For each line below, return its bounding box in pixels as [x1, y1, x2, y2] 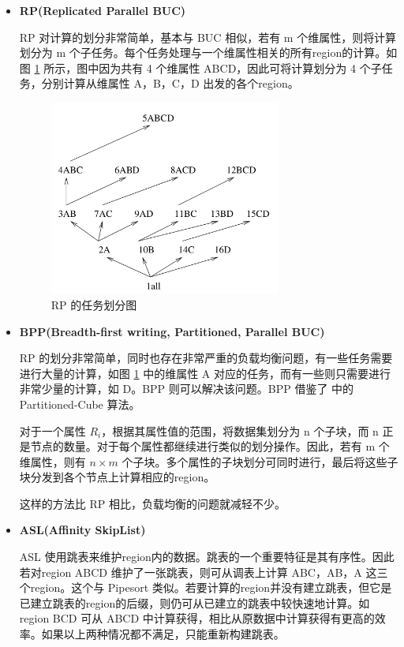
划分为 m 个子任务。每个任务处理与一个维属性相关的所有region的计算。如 [19, 44, 398, 61]
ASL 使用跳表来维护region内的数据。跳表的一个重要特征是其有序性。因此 [19, 548, 395, 565]
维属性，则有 [19, 453, 86, 469]
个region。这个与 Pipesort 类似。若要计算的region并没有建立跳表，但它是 [19, 579, 392, 596]
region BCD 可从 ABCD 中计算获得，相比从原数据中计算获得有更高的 [19, 610, 375, 626]
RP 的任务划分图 [50, 296, 137, 312]
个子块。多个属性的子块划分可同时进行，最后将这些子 [122, 453, 398, 469]
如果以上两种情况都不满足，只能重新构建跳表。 [41, 626, 285, 642]
